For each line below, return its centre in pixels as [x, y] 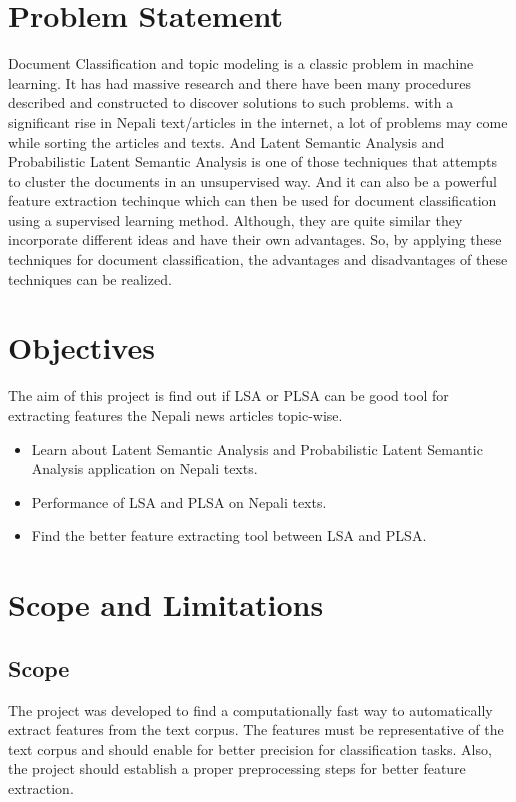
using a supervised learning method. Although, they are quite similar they [235, 219]
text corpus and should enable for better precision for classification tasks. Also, [250, 748]
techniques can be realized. [90, 278]
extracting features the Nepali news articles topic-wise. [175, 414]
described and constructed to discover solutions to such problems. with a [231, 102]
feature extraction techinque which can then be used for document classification [252, 200]
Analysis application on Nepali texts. [144, 468]
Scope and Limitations [166, 604]
